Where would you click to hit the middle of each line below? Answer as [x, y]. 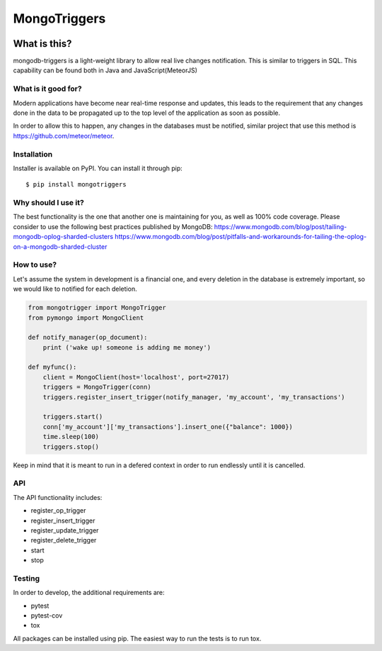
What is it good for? [47, 89]
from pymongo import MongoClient [86, 318]
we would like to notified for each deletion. [75, 289]
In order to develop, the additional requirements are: [89, 593]
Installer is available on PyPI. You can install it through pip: [98, 168]
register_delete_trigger [64, 540]
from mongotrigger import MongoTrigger [97, 308]
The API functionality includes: [58, 497]
